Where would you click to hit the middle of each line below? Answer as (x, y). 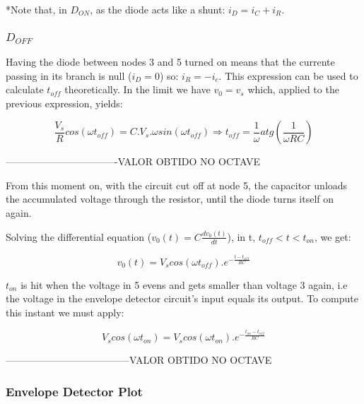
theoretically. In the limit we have (137, 89)
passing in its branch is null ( (69, 75)
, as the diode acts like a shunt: (158, 9)
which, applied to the (293, 89)
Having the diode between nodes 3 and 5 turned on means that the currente (170, 61)
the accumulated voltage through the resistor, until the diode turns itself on (170, 199)
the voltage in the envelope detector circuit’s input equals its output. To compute (182, 298)
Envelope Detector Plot (74, 391)
